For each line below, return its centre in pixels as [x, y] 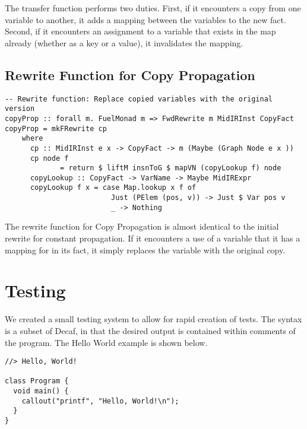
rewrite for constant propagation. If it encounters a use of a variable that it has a [153, 238]
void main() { [41, 391]
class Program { [37, 381]
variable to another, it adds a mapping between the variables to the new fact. [145, 19]
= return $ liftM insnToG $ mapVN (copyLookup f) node [171, 168]
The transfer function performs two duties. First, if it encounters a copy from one [153, 8]
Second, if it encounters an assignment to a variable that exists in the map [140, 31]
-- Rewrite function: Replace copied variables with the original [139, 99]
